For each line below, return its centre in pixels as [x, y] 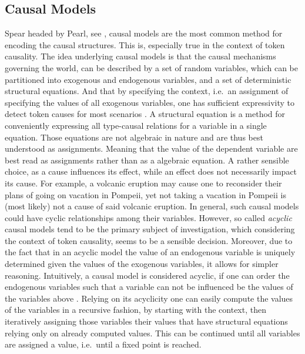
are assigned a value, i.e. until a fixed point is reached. [103, 344]
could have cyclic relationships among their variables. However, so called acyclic [148, 217]
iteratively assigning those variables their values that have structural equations [146, 321]
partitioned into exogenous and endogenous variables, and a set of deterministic [148, 79]
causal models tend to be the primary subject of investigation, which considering [150, 229]
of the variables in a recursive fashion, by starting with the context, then [135, 310]
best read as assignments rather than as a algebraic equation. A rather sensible [147, 160]
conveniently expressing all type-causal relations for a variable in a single [136, 125]
